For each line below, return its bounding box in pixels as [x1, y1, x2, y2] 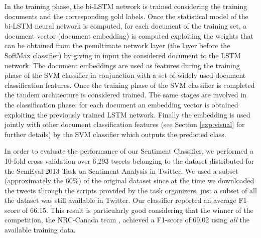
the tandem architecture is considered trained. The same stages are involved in [5, 89, 246, 100]
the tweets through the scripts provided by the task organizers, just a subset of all [5, 185, 257, 195]
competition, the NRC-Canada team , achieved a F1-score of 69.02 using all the [5, 214, 250, 225]
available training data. [5, 224, 76, 235]
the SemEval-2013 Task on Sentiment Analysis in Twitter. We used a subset [5, 165, 238, 176]
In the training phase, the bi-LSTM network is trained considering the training [5, 1, 247, 11]
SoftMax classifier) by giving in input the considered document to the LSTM [5, 50, 241, 60]
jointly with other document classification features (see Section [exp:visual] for [5, 119, 245, 130]
